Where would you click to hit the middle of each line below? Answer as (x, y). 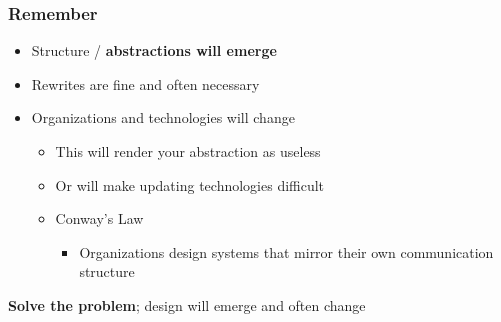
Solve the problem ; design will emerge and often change (187, 304)
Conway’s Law (99, 218)
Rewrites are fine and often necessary (145, 83)
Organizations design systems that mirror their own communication (286, 251)
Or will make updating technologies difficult (190, 184)
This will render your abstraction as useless (188, 151)
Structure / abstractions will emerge (154, 50)
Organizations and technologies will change (163, 117)
